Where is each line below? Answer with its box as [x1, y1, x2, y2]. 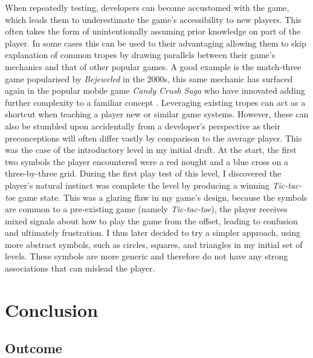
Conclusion [5, 297, 98, 322]
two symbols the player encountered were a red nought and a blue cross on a [5, 155, 289, 168]
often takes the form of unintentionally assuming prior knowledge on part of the [5, 25, 301, 37]
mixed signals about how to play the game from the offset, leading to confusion [5, 214, 298, 227]
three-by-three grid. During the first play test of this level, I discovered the [5, 167, 282, 180]
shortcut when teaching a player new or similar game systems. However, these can [5, 108, 309, 120]
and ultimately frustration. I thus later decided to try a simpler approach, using [5, 226, 301, 239]
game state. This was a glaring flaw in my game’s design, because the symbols [18, 190, 308, 203]
